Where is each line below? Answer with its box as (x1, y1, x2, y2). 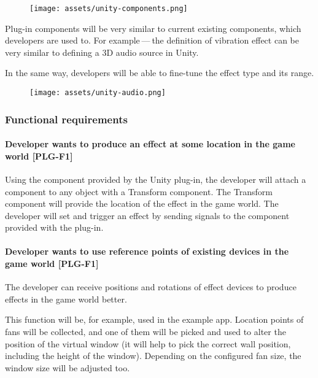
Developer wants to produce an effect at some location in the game (5, 137, 295, 150)
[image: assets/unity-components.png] (29, 4, 188, 13)
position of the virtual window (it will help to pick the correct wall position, (5, 337, 291, 350)
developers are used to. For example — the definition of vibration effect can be (5, 34, 299, 47)
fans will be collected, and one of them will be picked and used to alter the (5, 325, 286, 338)
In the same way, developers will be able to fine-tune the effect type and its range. (5, 66, 314, 79)
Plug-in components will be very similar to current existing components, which (5, 21, 301, 34)
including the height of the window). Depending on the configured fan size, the (5, 349, 301, 362)
